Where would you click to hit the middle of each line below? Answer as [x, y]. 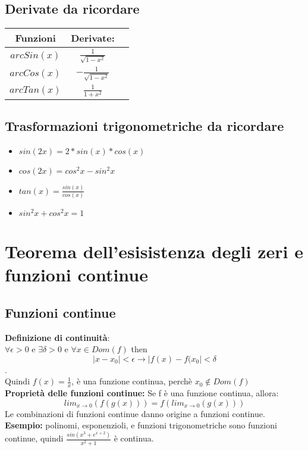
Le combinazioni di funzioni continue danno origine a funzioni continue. [135, 413]
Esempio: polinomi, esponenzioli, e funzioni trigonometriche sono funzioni [141, 425]
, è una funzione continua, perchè [132, 381]
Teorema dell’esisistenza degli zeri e [154, 251]
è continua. [134, 438]
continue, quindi [34, 438]
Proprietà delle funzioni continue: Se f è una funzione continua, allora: [142, 393]
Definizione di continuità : [57, 337]
